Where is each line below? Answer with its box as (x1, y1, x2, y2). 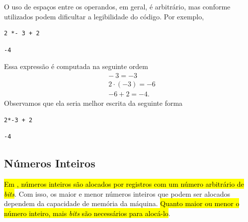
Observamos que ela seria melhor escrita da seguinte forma (4, 98, 183, 108)
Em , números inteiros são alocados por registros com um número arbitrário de (4, 179, 244, 189)
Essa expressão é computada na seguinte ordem (4, 61, 148, 72)
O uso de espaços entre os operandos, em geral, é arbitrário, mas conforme (4, 1, 231, 11)
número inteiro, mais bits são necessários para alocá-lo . (4, 208, 170, 218)
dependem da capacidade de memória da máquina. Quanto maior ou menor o (4, 198, 240, 209)
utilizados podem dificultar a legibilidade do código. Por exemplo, (4, 11, 204, 21)
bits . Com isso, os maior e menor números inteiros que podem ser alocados (4, 188, 231, 199)
